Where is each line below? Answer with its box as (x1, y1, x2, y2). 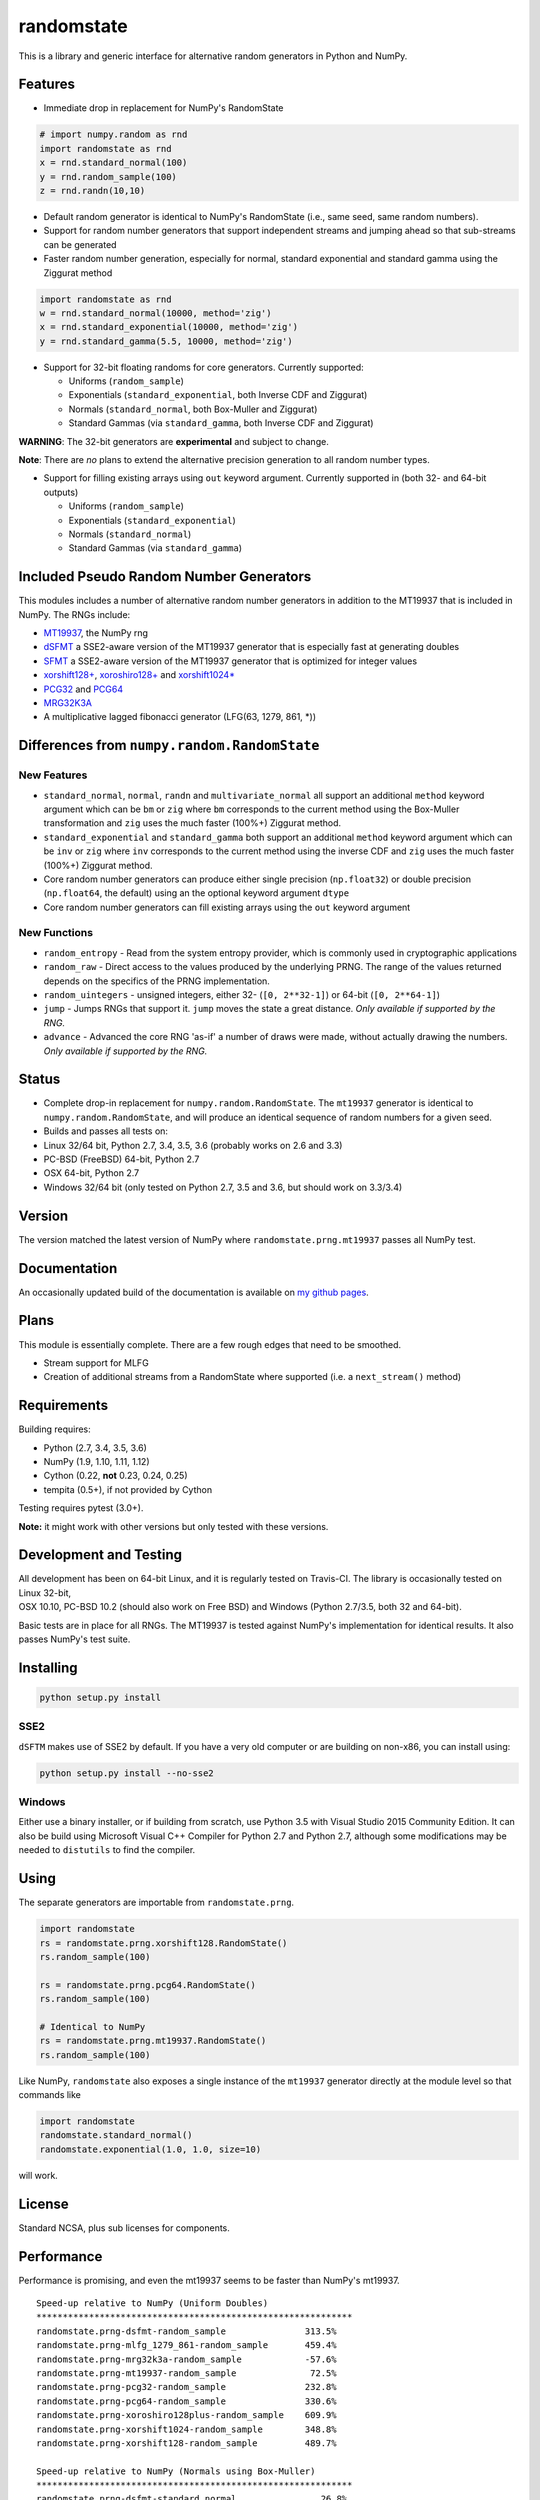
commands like (18, 2089, 82, 2101)
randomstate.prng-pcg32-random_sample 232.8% (36, 2381, 337, 2393)
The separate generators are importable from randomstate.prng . (18, 1896, 295, 1909)
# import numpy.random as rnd (39, 129, 188, 140)
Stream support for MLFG (43, 1356, 149, 1369)
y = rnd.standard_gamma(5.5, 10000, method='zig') (39, 335, 294, 347)
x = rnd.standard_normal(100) (39, 157, 188, 169)
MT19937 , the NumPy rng (43, 627, 149, 639)
